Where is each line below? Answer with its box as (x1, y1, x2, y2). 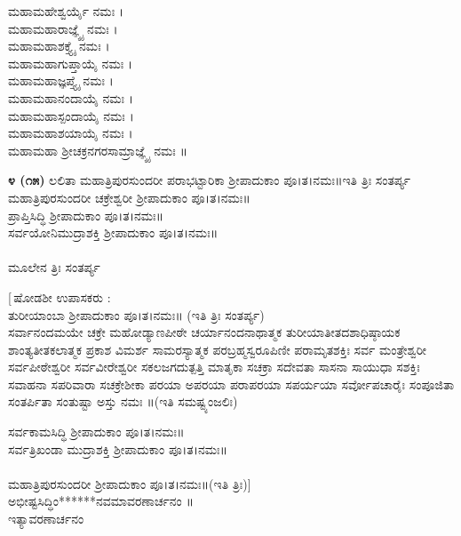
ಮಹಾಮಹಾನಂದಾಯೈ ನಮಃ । (8, 88, 134, 107)
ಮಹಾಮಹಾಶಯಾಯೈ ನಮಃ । (8, 124, 133, 142)
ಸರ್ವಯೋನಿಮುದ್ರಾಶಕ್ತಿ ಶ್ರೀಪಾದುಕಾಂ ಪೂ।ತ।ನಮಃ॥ (8, 223, 219, 242)
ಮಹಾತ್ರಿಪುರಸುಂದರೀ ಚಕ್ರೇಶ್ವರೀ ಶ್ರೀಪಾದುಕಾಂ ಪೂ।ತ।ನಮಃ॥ (8, 188, 250, 206)
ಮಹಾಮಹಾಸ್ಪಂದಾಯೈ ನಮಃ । (8, 106, 134, 124)
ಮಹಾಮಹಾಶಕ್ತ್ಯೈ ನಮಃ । (8, 36, 110, 55)
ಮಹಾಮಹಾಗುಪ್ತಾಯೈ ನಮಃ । (8, 53, 133, 72)
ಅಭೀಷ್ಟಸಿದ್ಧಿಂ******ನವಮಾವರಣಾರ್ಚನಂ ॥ (8, 492, 195, 510)
